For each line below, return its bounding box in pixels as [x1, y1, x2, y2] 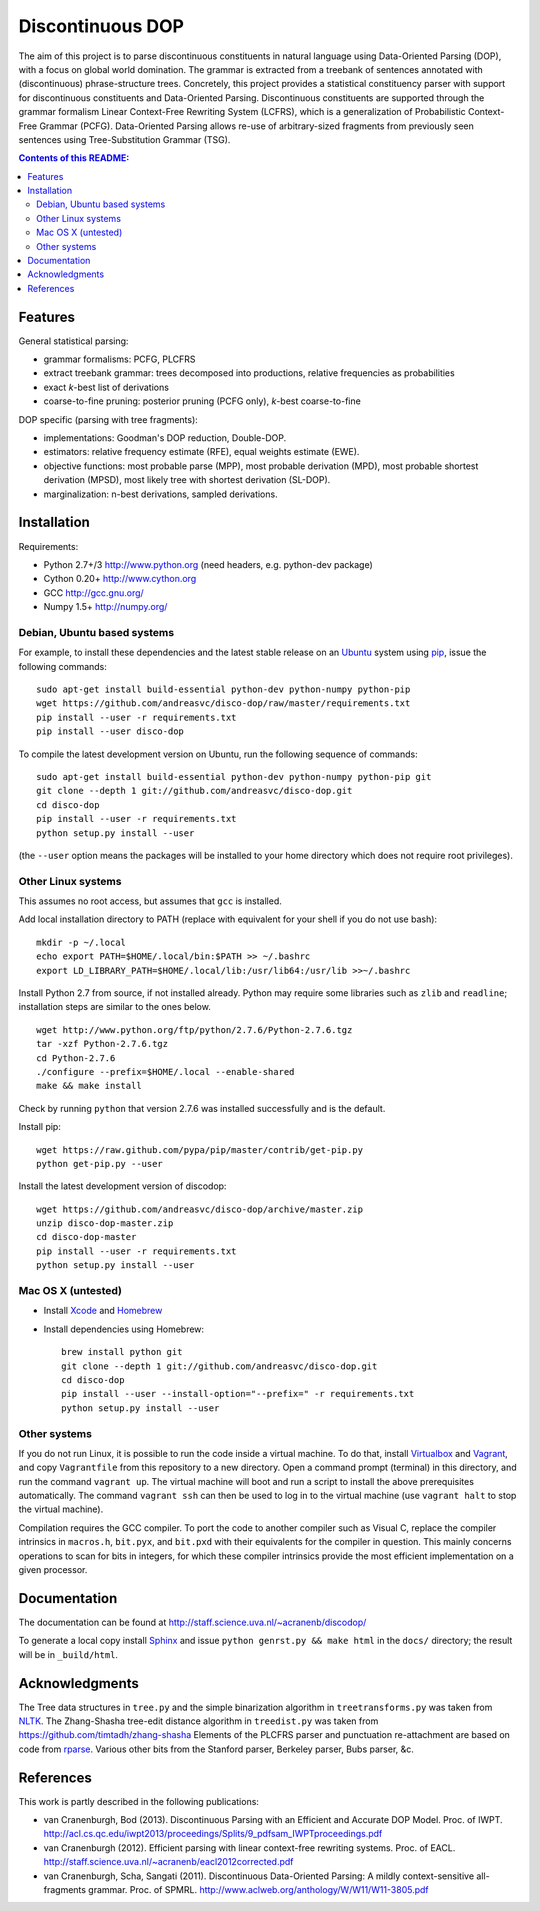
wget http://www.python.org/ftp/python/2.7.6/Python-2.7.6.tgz [36, 1024, 353, 1035]
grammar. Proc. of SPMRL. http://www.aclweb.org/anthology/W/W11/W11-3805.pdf [88, 1884, 429, 1896]
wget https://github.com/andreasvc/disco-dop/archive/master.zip [36, 1203, 364, 1215]
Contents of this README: [18, 152, 130, 164]
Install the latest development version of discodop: [18, 1180, 227, 1192]
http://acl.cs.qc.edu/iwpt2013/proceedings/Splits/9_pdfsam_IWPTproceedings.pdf [43, 1828, 383, 1840]
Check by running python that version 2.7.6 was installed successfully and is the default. [18, 1102, 386, 1114]
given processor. [18, 1564, 88, 1575]
